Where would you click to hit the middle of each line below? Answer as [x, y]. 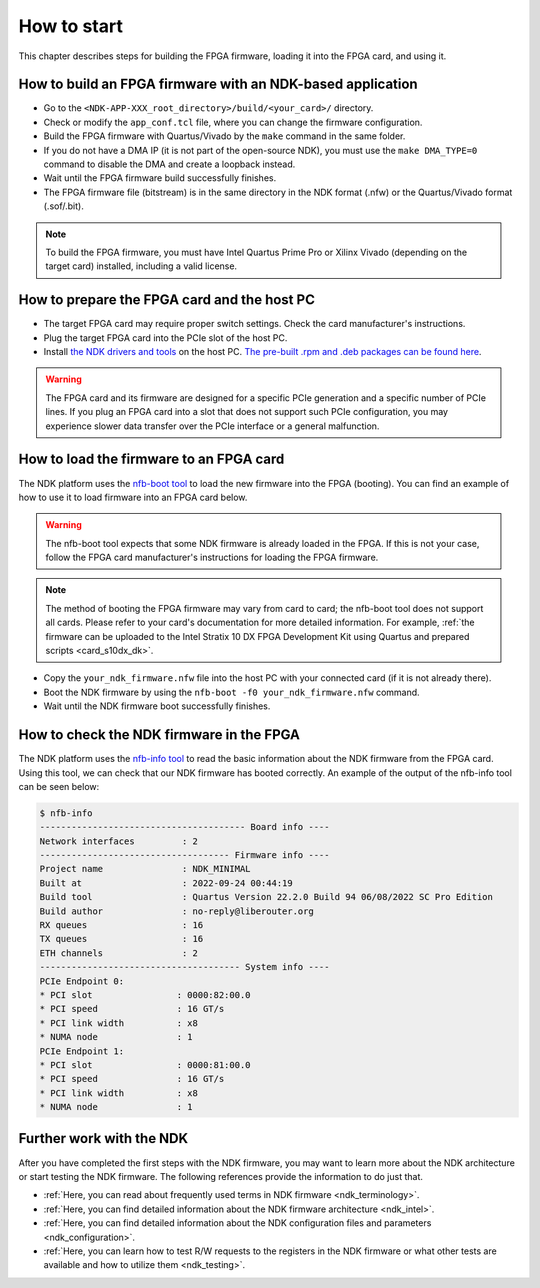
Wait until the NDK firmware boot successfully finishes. [157, 706]
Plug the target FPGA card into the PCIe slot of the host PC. [165, 337]
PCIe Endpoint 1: [82, 1051]
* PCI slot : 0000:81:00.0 [145, 1064]
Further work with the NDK [103, 1138]
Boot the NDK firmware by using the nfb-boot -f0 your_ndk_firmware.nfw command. [231, 692]
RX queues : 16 [121, 925]
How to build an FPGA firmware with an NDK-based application [218, 84]
